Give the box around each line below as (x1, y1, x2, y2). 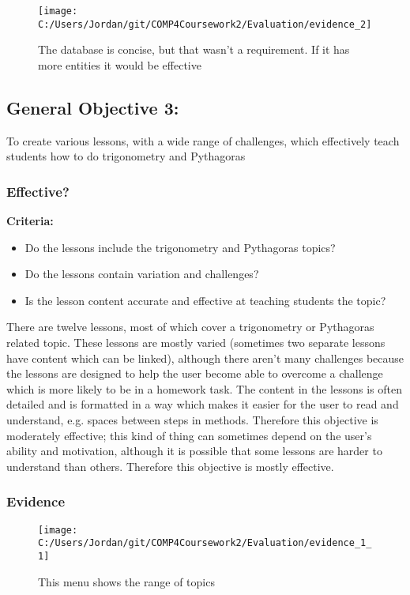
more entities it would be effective (38, 56, 201, 73)
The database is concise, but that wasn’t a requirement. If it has (38, 41, 350, 58)
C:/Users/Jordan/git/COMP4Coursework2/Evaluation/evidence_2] (38, 18, 372, 30)
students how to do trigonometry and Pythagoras (6, 148, 246, 164)
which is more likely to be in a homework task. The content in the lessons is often (6, 380, 402, 397)
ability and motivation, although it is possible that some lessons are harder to (6, 442, 382, 459)
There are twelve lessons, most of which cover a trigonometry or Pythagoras (6, 318, 374, 335)
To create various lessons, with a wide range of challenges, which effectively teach (6, 132, 400, 149)
